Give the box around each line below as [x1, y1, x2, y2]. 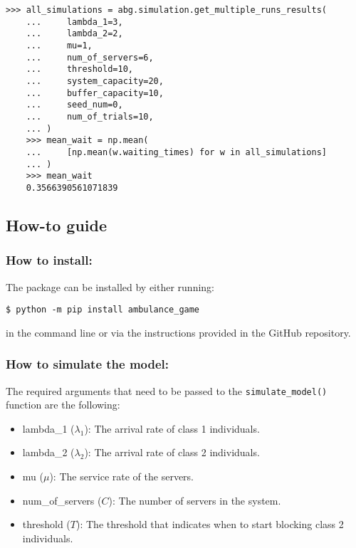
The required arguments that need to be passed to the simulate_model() [6, 383, 328, 398]
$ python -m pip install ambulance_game [6, 305, 200, 315]
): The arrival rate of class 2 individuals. [84, 445, 260, 460]
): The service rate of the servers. [49, 469, 194, 483]
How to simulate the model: [6, 355, 169, 373]
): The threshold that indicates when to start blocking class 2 [76, 517, 344, 532]
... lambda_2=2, [26, 28, 123, 39]
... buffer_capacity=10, [26, 88, 164, 98]
